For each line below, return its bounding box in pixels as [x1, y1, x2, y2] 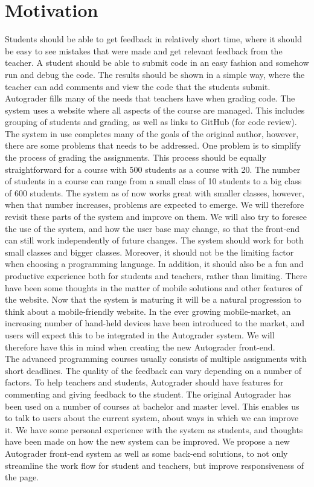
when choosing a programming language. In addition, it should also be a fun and [5, 257, 304, 270]
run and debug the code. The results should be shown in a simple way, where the [5, 68, 305, 80]
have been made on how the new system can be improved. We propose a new [5, 435, 290, 448]
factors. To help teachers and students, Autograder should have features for [5, 376, 284, 389]
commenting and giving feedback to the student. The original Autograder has [5, 387, 291, 400]
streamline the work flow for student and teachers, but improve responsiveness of [5, 459, 304, 471]
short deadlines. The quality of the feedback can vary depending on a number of [5, 364, 302, 376]
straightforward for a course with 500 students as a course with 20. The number [5, 163, 301, 175]
